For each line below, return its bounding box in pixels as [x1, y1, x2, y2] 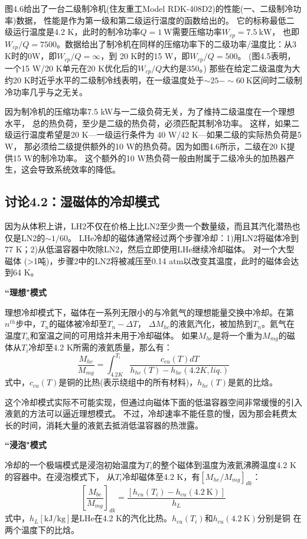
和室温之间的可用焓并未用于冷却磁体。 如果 [30, 329, 198, 341]
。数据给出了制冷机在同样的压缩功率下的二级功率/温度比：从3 [56, 37, 296, 50]
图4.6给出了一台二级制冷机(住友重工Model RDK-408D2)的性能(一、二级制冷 [5, 2, 293, 14]
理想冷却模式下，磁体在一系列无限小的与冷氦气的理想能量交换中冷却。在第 [5, 306, 294, 318]
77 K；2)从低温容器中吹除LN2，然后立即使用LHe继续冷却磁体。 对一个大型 [5, 243, 295, 255]
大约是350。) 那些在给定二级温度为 [162, 61, 292, 74]
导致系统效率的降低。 [37, 163, 120, 176]
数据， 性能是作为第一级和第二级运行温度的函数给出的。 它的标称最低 [16, 14, 286, 26]
